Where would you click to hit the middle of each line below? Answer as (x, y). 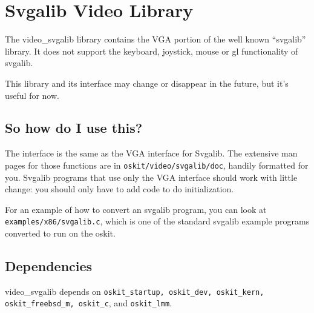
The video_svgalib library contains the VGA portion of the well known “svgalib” (155, 39)
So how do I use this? (74, 128)
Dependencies (49, 265)
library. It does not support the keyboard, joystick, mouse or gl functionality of (152, 51)
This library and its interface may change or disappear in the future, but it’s (147, 83)
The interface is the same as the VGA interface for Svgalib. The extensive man (151, 153)
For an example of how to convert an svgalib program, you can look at (136, 209)
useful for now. (32, 95)
